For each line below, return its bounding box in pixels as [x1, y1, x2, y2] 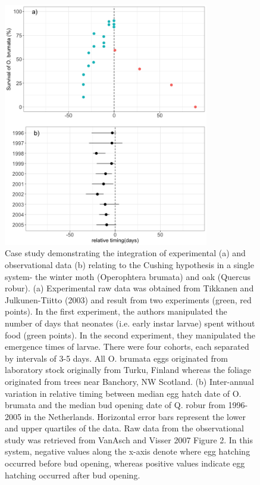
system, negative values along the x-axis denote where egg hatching [5, 445, 250, 458]
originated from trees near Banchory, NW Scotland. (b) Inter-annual [5, 375, 254, 387]
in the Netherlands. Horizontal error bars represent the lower [24, 410, 246, 422]
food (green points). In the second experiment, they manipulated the [5, 328, 256, 341]
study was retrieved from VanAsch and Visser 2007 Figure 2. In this [5, 433, 253, 446]
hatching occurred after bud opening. [5, 468, 140, 481]
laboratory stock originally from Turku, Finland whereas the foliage [5, 363, 252, 376]
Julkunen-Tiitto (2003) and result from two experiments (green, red [5, 293, 252, 306]
